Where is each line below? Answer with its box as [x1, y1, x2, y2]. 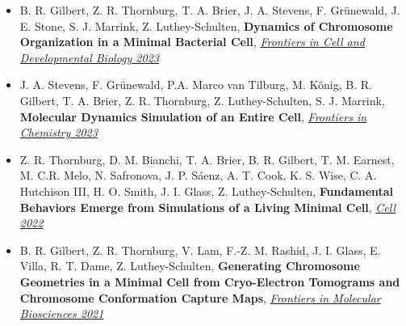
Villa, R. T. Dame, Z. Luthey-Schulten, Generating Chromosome [19, 257, 360, 274]
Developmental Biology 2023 [19, 49, 159, 66]
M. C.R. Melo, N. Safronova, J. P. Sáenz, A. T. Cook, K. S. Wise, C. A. [19, 167, 377, 184]
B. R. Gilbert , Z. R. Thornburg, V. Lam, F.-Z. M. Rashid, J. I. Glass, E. [19, 241, 381, 258]
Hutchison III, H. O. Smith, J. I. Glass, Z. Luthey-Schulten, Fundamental [19, 182, 394, 199]
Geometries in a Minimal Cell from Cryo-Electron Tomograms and [19, 273, 400, 290]
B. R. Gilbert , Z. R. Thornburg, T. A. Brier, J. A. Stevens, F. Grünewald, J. [19, 2, 400, 18]
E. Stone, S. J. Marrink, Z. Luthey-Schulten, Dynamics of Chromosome [19, 17, 393, 34]
